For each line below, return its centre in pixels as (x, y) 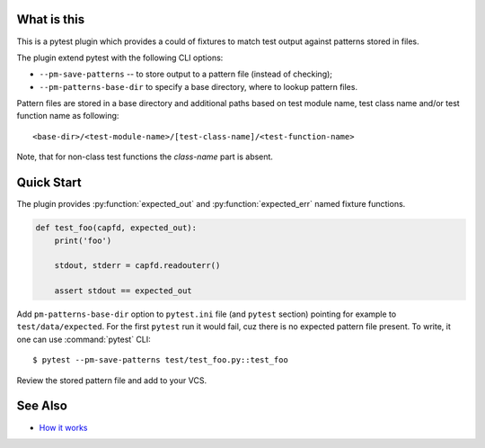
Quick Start (49, 183)
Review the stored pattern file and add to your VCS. (111, 380)
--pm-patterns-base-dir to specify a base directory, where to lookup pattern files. (198, 86)
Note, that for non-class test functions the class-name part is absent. (145, 157)
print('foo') (83, 240)
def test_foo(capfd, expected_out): (116, 228)
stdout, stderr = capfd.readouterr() (137, 266)
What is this (51, 19)
